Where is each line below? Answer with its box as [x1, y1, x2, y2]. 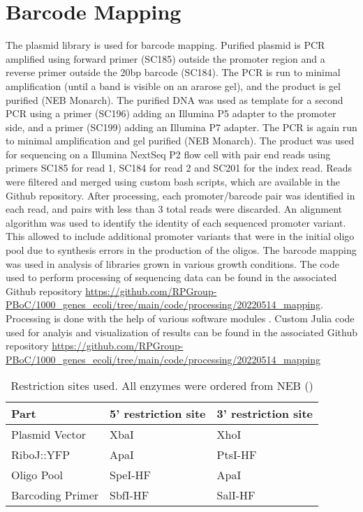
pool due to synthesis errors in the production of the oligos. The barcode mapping [6, 243, 357, 257]
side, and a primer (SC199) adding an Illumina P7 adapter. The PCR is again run [6, 119, 357, 134]
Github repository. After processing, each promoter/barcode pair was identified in [6, 188, 355, 202]
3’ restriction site [216, 405, 313, 422]
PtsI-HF [216, 446, 257, 463]
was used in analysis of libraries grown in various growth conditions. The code [6, 256, 339, 271]
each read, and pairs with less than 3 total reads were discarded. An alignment [6, 202, 343, 216]
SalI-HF [216, 487, 255, 504]
